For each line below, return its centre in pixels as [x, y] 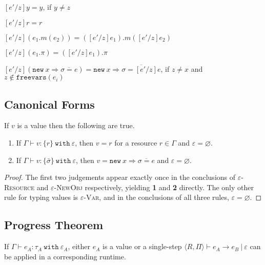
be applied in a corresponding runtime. [65, 256]
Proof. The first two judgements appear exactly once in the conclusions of [120, 177]
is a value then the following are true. [76, 125]
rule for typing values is [41, 197]
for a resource [136, 142]
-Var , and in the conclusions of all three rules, [156, 197]
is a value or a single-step [142, 246]
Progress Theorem [54, 225]
